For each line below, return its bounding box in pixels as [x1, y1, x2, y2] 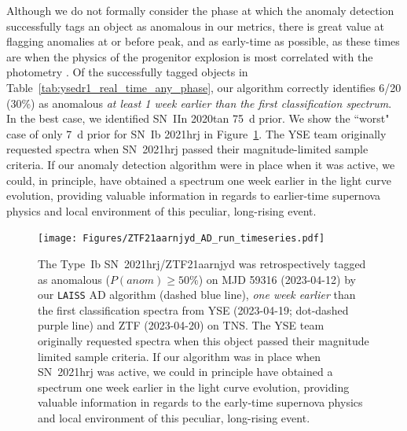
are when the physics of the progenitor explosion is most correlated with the [6, 48, 373, 64]
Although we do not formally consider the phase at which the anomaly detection [6, 2, 394, 18]
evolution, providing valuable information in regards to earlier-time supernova [6, 187, 381, 204]
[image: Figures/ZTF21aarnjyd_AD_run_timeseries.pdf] [38, 233, 325, 245]
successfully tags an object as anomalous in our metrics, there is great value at [6, 17, 384, 34]
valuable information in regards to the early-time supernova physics [38, 394, 363, 411]
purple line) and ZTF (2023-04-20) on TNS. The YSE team [38, 317, 324, 333]
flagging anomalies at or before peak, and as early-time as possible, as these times [6, 33, 400, 50]
